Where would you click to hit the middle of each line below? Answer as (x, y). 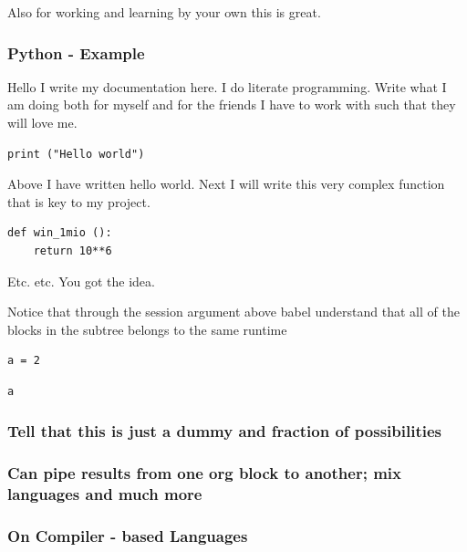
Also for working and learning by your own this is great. (164, 12)
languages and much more (105, 494)
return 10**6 (73, 250)
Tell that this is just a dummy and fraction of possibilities (224, 431)
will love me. (42, 122)
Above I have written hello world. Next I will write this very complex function (226, 184)
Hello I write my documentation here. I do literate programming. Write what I (227, 86)
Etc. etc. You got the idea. (81, 281)
